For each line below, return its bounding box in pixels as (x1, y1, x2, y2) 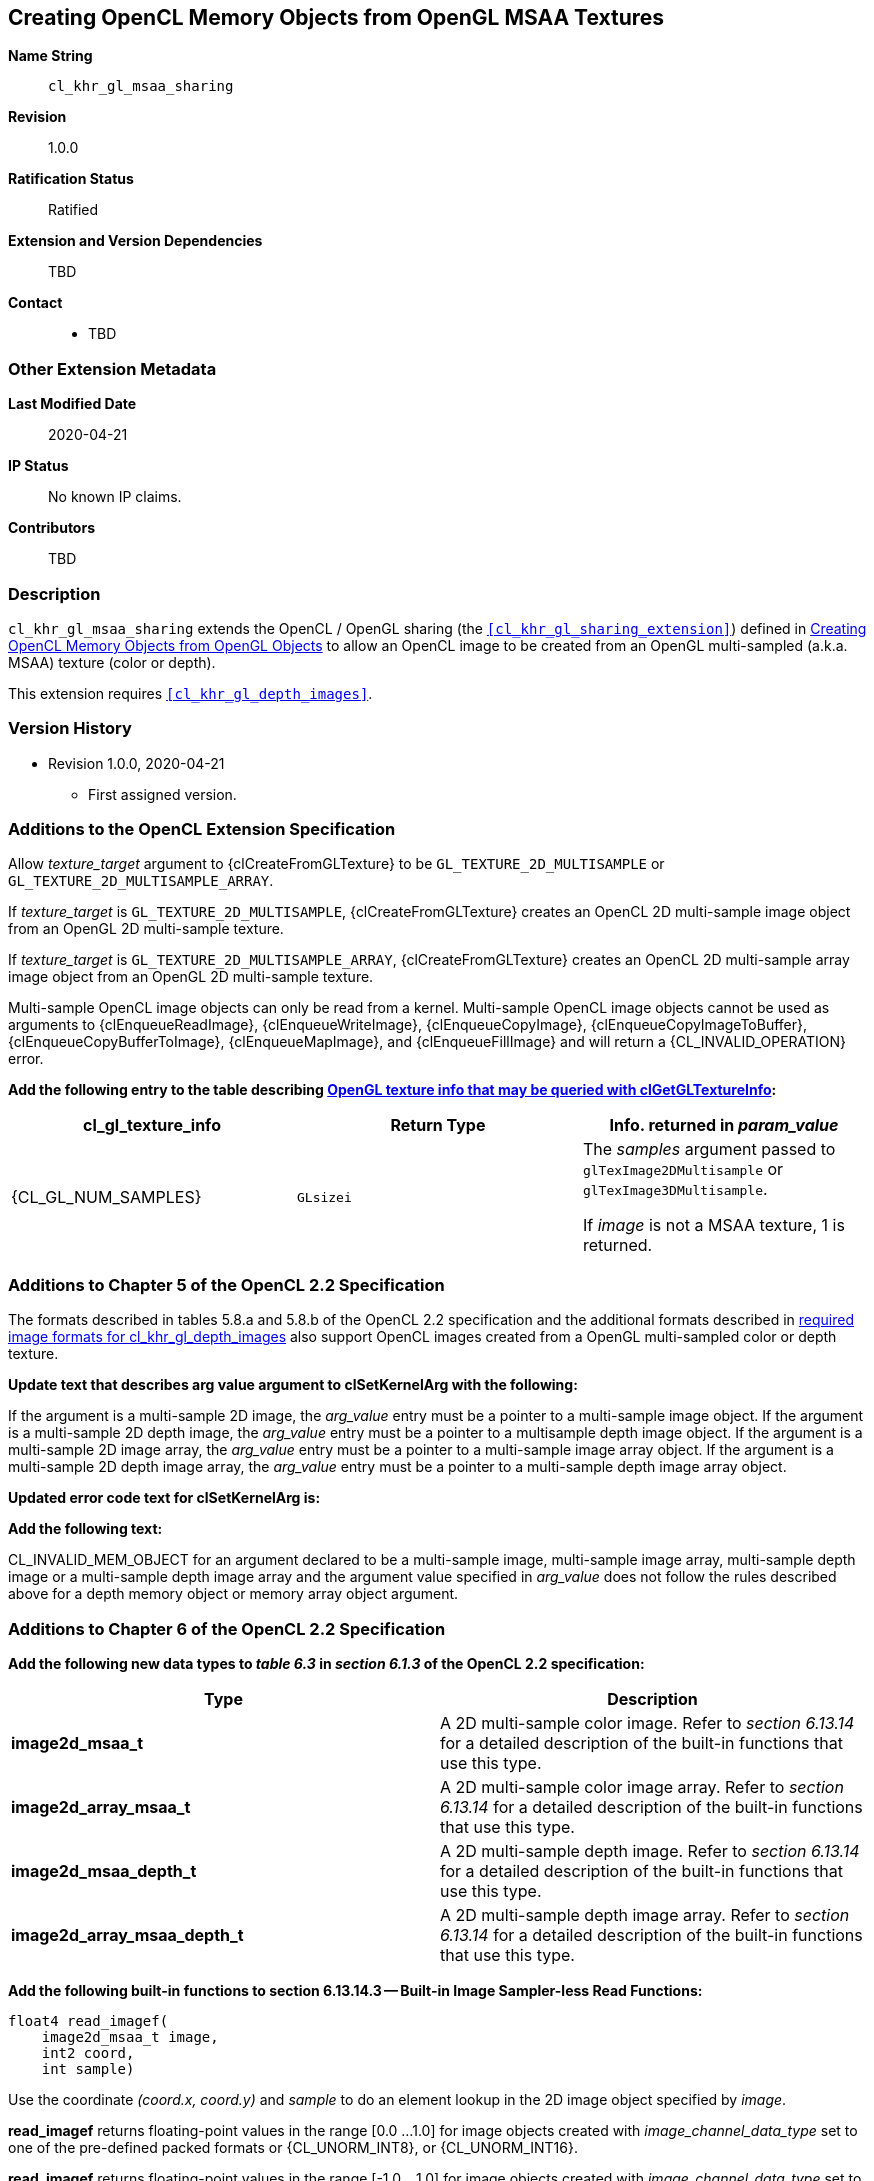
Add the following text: (8, 1520, 163, 1538)
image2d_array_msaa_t (11, 1796, 191, 1817)
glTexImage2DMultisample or (582, 1159, 784, 1180)
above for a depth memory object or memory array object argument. (8, 1585, 459, 1603)
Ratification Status (8, 170, 134, 188)
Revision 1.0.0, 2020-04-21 (48, 754, 225, 772)
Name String (8, 47, 93, 65)
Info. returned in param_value (609, 1115, 839, 1136)
